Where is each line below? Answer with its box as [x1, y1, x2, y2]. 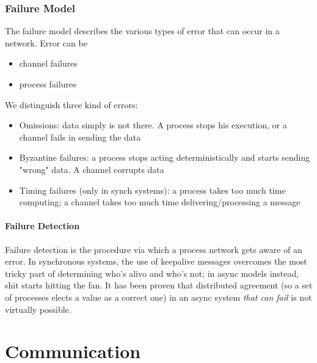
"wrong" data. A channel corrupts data [19, 163, 164, 175]
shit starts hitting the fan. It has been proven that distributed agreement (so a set [5, 279, 313, 291]
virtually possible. [5, 302, 71, 315]
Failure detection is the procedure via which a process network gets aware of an [5, 243, 302, 255]
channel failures [19, 57, 78, 70]
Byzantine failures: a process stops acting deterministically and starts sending [19, 151, 310, 164]
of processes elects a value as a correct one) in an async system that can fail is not [5, 290, 312, 303]
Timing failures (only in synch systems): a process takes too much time [19, 183, 286, 196]
